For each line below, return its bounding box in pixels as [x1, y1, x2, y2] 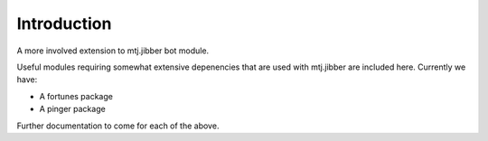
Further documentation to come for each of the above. [16, 120, 220, 131]
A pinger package [39, 104, 106, 115]
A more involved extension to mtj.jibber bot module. [16, 45, 210, 56]
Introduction [16, 14, 112, 33]
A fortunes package [39, 90, 113, 101]
